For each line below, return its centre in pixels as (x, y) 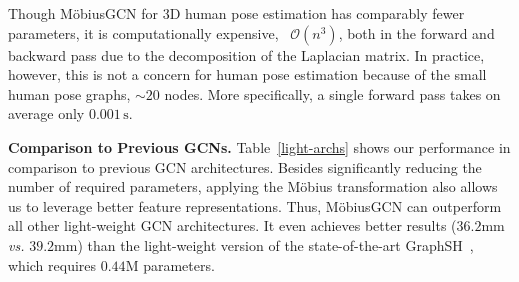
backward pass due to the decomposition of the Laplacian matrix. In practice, (246, 54)
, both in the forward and (416, 32)
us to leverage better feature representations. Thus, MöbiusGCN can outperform (255, 205)
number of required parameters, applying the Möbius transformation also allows (253, 186)
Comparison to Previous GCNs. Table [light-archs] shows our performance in (259, 146)
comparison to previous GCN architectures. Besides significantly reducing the (245, 166)
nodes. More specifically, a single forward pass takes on (332, 93)
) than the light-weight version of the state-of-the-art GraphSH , (275, 244)
